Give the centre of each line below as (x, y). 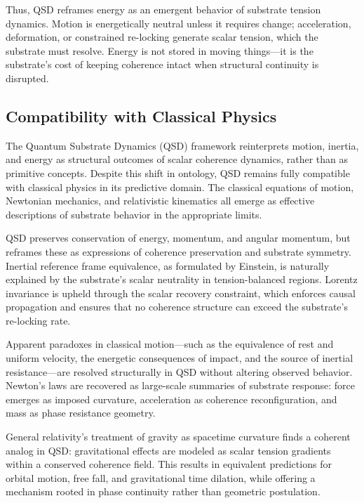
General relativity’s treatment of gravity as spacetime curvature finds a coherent (178, 437)
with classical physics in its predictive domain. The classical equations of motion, (180, 187)
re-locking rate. (38, 320)
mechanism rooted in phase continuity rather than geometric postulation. (163, 491)
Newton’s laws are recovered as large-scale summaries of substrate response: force (180, 385)
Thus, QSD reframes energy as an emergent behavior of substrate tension (163, 9)
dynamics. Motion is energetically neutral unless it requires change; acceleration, (178, 23)
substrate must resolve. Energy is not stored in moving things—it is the (160, 50)
